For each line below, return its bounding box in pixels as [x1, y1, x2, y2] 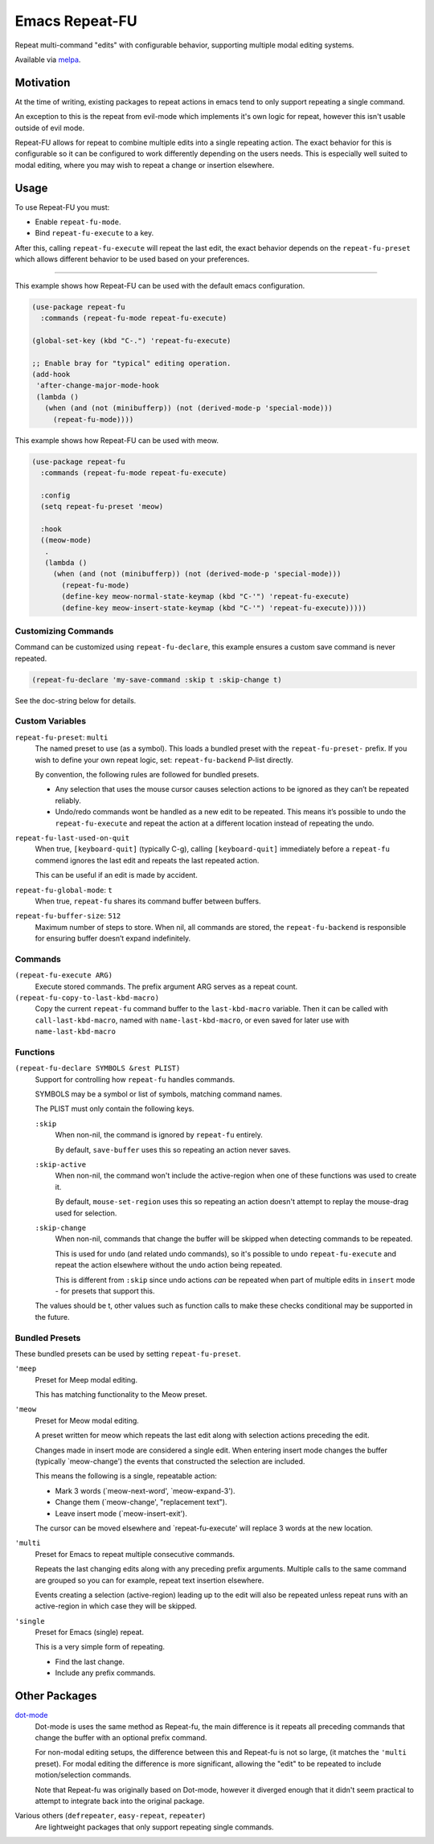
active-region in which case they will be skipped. [35, 1601, 197, 1611]
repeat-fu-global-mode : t [14, 885, 113, 895]
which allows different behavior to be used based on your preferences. [14, 254, 250, 264]
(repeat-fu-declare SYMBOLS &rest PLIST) [14, 1063, 181, 1073]
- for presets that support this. [55, 1286, 155, 1296]
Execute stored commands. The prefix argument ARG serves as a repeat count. [35, 981, 298, 991]
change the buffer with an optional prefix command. [35, 1732, 207, 1742]
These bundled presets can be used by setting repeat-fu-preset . [14, 1349, 241, 1358]
